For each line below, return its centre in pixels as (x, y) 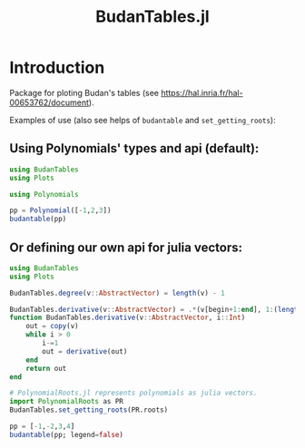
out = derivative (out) (85, 351)
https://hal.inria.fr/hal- (202, 93)
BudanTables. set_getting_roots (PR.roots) (89, 410)
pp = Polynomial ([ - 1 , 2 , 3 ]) (60, 210)
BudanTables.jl (152, 17)
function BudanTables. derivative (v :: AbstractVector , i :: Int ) (128, 318)
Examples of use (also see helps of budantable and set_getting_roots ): (143, 120)
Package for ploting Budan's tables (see (84, 93)
